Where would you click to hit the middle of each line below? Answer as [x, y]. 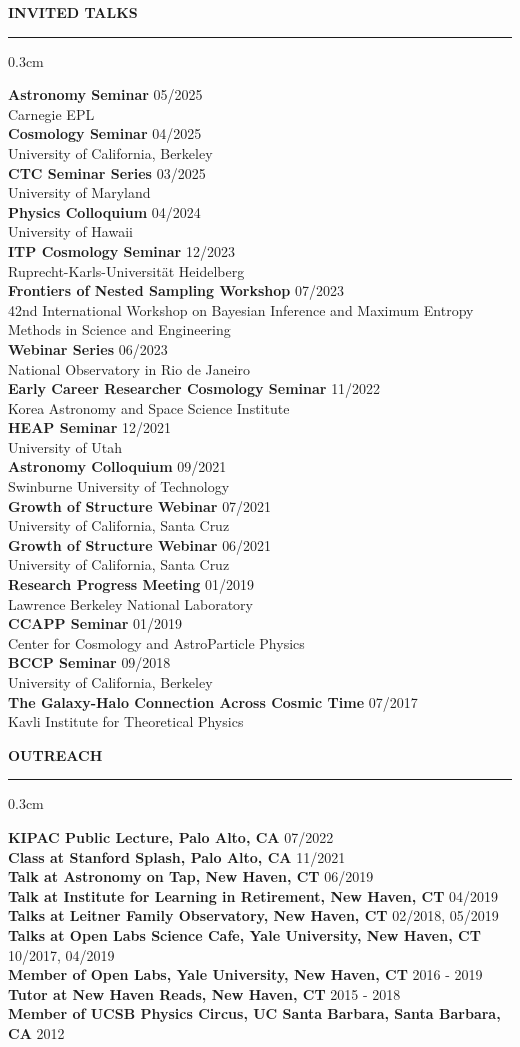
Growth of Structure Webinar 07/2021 [140, 505]
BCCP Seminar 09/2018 [89, 662]
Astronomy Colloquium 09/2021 [117, 466]
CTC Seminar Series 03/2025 [107, 172]
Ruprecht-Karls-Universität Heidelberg [126, 270]
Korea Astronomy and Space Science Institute [149, 407]
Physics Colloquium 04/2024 [104, 211]
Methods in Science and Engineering [119, 329]
